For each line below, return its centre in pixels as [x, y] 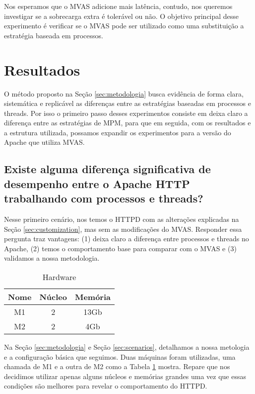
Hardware [59, 277]
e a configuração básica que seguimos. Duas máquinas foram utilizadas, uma [120, 356]
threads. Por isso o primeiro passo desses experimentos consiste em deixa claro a [126, 113]
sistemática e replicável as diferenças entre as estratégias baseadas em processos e [127, 103]
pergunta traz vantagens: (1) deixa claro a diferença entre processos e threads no [127, 239]
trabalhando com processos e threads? [104, 198]
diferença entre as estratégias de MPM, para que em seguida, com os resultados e [127, 123]
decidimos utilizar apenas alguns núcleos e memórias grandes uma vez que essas [125, 376]
